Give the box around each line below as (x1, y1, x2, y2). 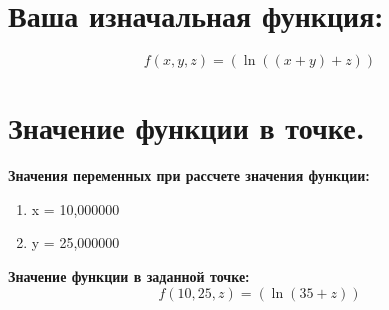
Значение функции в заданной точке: (8, 266, 250, 287)
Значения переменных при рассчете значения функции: (8, 165, 370, 186)
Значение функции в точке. (8, 107, 365, 148)
